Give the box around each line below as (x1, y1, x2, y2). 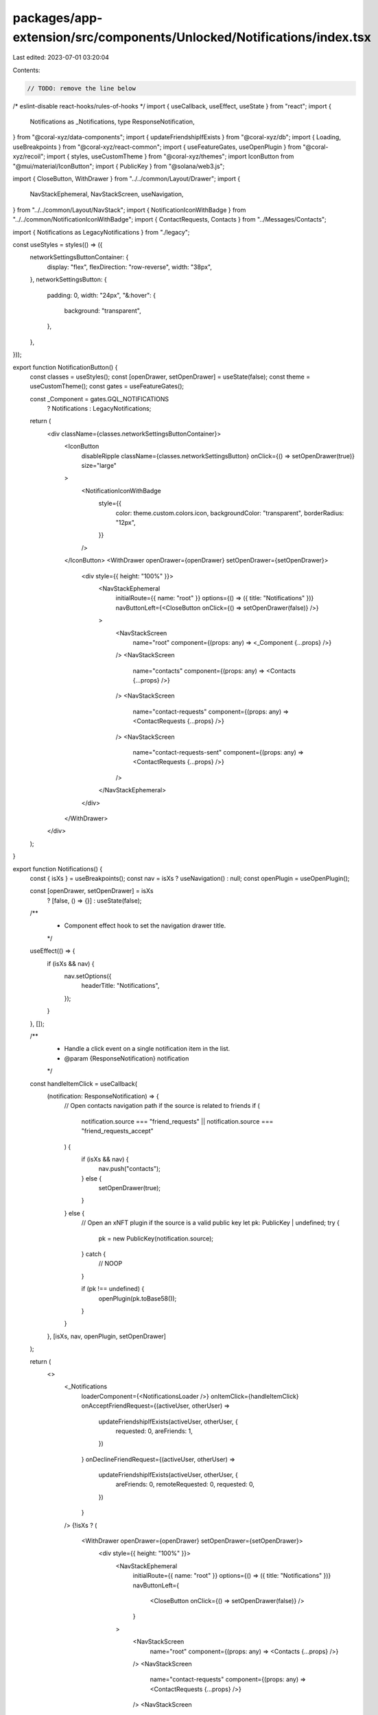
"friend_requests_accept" (81, 1127, 154, 1135)
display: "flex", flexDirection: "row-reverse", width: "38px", (47, 263, 212, 271)
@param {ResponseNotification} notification (64, 1054, 189, 1063)
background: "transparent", (64, 306, 141, 315)
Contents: (12, 66, 40, 74)
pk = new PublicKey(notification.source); (98, 1234, 214, 1242)
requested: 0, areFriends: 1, (115, 1427, 193, 1435)
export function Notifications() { (12, 864, 103, 873)
